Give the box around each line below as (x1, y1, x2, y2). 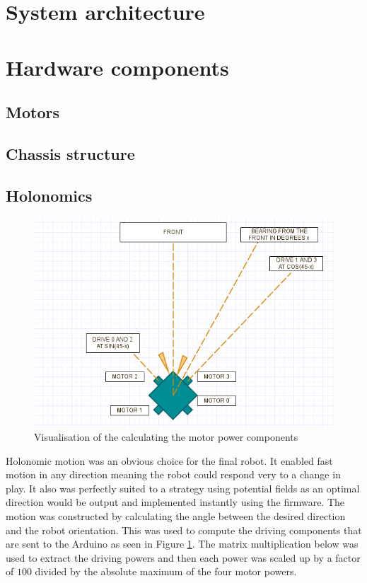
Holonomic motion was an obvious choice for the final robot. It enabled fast (6, 453, 333, 468)
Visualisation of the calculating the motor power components (34, 429, 298, 444)
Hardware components (6, 52, 229, 81)
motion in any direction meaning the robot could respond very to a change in (6, 467, 341, 482)
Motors (6, 101, 59, 123)
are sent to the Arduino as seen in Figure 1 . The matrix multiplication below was (6, 536, 359, 551)
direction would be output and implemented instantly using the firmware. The (6, 495, 345, 509)
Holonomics (6, 184, 93, 206)
